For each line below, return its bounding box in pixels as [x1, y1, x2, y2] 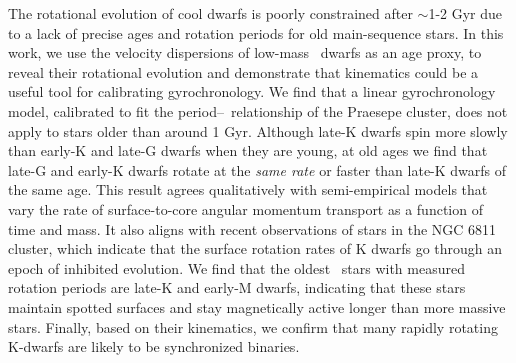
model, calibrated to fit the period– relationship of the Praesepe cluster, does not [8, 100, 508, 121]
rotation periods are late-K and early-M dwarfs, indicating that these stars [8, 277, 466, 298]
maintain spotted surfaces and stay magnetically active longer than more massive [8, 296, 506, 317]
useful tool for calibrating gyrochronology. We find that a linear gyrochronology [8, 81, 496, 102]
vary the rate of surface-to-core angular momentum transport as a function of [8, 198, 483, 219]
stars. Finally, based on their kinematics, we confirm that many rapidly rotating [8, 316, 498, 337]
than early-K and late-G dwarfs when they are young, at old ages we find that [8, 140, 488, 161]
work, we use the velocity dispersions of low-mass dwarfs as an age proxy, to [8, 42, 482, 63]
